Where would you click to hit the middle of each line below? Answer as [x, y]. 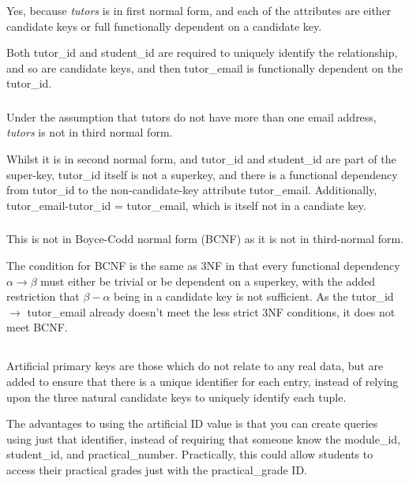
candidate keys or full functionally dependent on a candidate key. [164, 26]
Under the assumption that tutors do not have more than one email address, [191, 116]
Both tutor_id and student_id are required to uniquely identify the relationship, [202, 52]
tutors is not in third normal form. [90, 132]
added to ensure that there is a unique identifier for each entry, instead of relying [203, 381]
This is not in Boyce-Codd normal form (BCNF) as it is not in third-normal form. [205, 239]
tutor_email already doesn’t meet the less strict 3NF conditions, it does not [211, 311]
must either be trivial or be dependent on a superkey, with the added [208, 281]
